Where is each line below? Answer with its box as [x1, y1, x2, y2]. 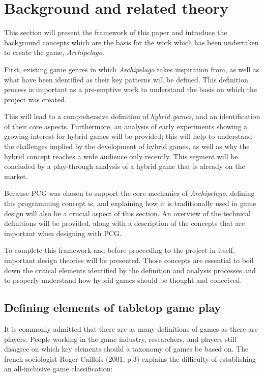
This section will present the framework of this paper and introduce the [4, 27, 227, 38]
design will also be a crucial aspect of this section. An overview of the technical [4, 208, 251, 218]
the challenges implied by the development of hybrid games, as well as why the [4, 141, 250, 152]
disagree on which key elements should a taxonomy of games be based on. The [4, 343, 249, 354]
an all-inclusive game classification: [4, 363, 113, 374]
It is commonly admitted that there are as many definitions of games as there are [4, 323, 258, 334]
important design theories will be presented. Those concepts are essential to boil [4, 255, 254, 265]
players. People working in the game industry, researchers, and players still [4, 333, 237, 344]
